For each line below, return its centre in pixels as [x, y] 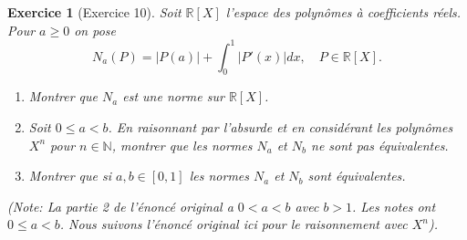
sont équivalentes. [357, 176]
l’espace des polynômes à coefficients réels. [343, 12]
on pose [95, 30]
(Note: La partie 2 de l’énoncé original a [120, 206]
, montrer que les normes [182, 145]
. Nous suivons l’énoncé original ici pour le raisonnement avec [233, 224]
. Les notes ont [394, 206]
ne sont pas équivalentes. [380, 145]
